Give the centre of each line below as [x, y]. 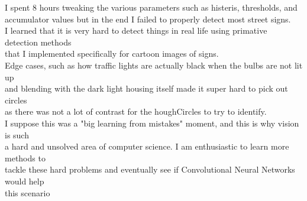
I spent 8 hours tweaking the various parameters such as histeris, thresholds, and [151, 7]
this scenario [28, 192]
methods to [25, 158]
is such [17, 134]
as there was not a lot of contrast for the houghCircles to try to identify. [136, 111]
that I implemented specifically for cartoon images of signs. [112, 54]
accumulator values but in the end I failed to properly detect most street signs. [148, 19]
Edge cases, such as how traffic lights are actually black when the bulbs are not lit [154, 65]
